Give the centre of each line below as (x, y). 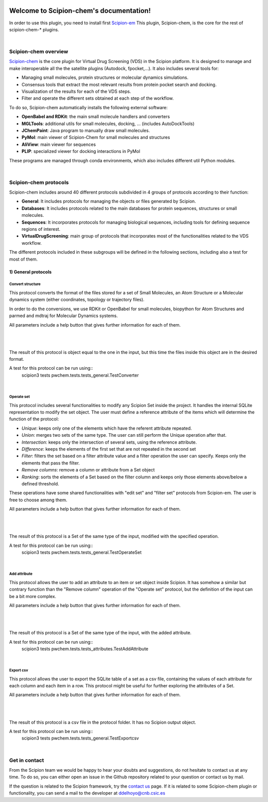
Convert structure (25, 284)
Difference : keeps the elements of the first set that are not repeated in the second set (109, 449)
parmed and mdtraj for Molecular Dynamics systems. (64, 316)
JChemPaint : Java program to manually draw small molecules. (86, 130)
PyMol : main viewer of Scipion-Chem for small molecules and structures (96, 137)
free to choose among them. (38, 500)
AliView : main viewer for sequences (59, 144)
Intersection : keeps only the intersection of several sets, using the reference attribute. (109, 442)
